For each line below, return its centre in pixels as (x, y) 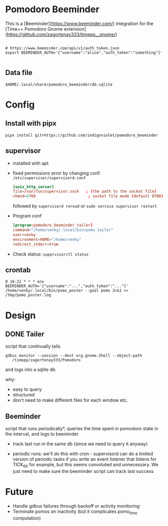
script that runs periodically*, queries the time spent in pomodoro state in (82, 429)
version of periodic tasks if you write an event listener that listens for (85, 459)
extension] (75, 29)
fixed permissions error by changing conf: (57, 173)
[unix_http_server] (33, 187)
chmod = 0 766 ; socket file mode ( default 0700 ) (88, 196)
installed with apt (31, 163)
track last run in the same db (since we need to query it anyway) (80, 444)
